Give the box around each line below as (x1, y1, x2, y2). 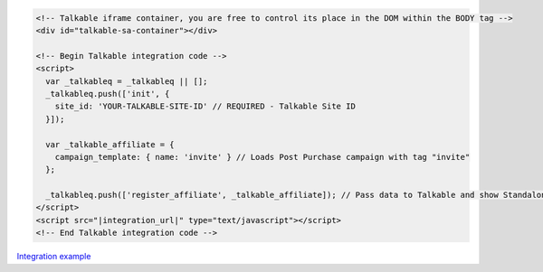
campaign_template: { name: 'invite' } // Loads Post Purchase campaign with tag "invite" (54, 152, 471, 162)
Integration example (16, 251, 91, 262)
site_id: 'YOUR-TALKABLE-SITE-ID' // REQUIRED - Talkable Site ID (54, 101, 357, 112)
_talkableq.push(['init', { (45, 89, 170, 98)
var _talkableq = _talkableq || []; (45, 76, 208, 86)
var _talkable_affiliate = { (45, 139, 176, 149)
